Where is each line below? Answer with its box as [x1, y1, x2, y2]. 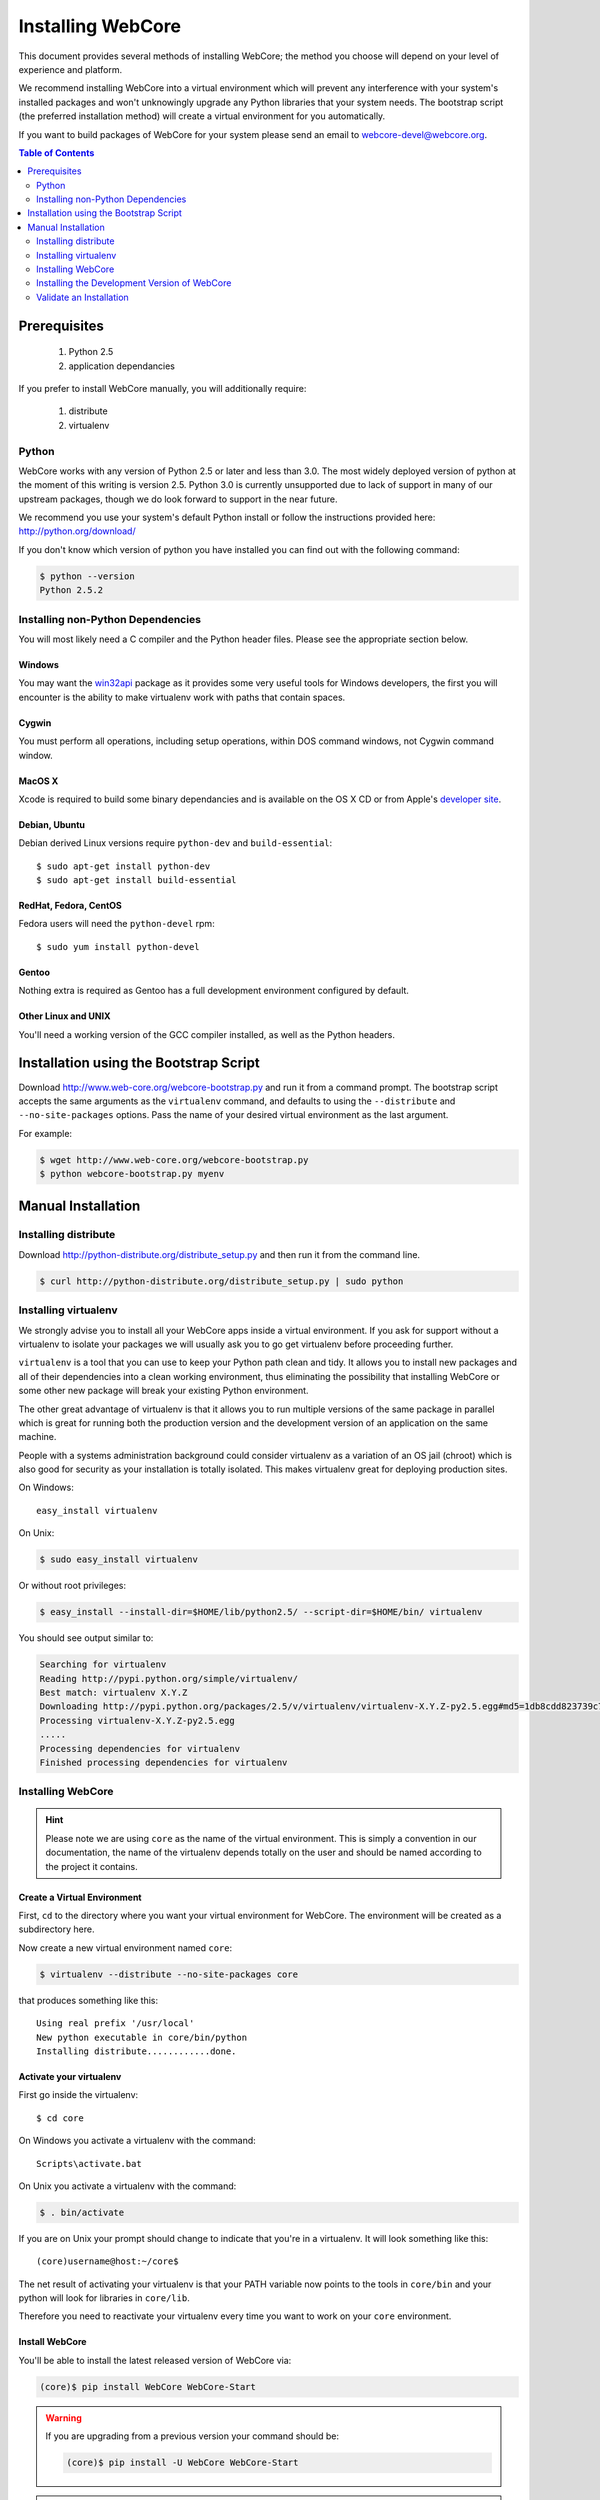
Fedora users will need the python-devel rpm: [18, 918, 215, 930]
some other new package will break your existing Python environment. [18, 1385, 309, 1397]
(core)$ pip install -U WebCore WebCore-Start [66, 2457, 299, 2469]
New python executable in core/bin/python [36, 2031, 248, 2043]
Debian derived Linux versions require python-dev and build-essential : [18, 837, 333, 849]
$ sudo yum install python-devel [36, 941, 200, 952]
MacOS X [18, 775, 59, 787]
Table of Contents [18, 146, 95, 159]
